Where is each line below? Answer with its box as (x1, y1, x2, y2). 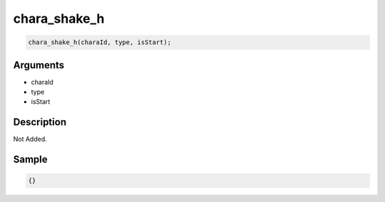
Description (13, 116, 67, 128)
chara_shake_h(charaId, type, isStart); (28, 38, 171, 46)
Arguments (13, 59, 65, 71)
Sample (13, 154, 48, 166)
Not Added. (13, 135, 48, 144)
